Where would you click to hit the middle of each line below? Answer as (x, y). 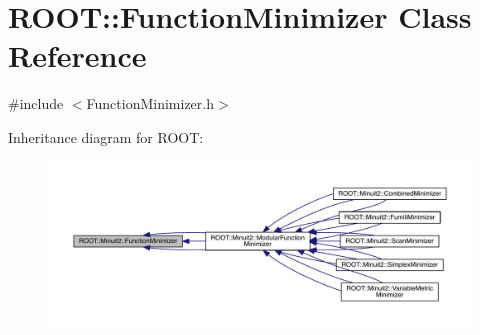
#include (36, 103)
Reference (77, 55)
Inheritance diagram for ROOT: (106, 136)
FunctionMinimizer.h (150, 103)
